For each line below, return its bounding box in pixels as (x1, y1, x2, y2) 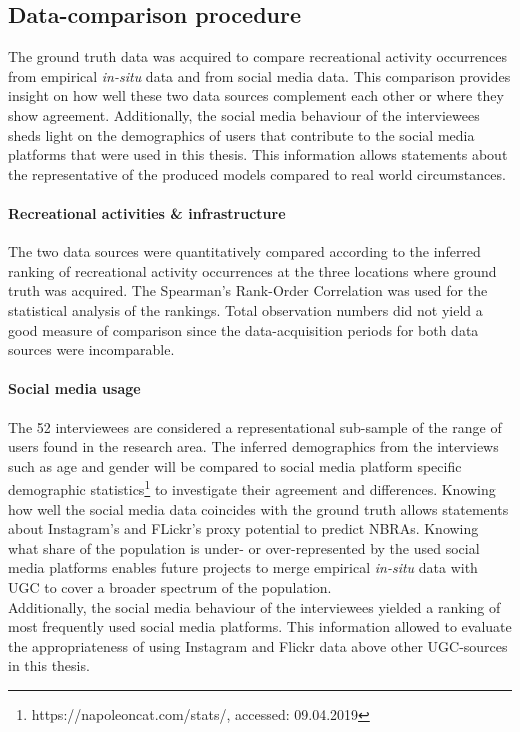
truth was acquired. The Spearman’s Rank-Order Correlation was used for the (8, 280, 488, 301)
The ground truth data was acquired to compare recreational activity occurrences (8, 46, 508, 67)
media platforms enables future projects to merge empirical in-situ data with (8, 557, 478, 578)
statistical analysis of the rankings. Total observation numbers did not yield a (8, 299, 483, 320)
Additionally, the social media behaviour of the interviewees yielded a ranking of (8, 596, 501, 617)
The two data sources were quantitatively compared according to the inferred (8, 241, 481, 262)
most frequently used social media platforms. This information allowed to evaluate (8, 616, 512, 637)
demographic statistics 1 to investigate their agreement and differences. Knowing (8, 476, 496, 499)
